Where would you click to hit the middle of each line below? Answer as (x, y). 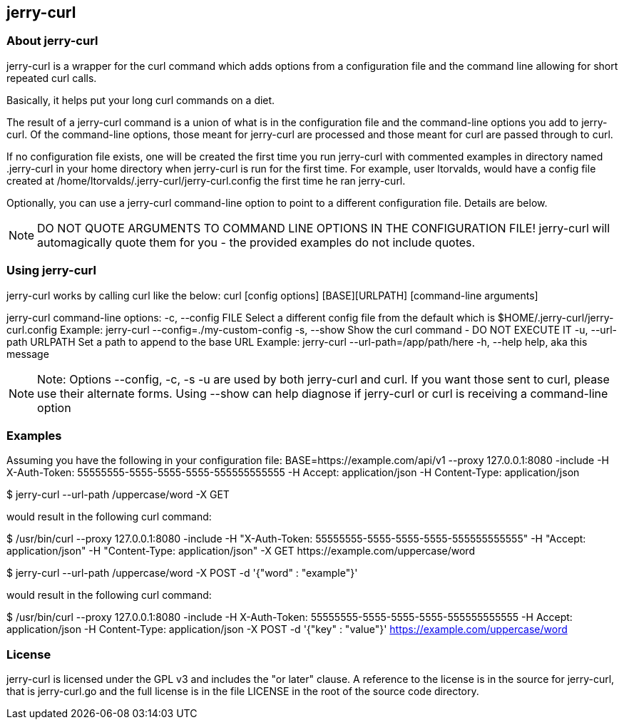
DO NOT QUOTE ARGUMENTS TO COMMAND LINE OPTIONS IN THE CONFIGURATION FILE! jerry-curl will (324, 228)
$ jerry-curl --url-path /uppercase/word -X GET (118, 495)
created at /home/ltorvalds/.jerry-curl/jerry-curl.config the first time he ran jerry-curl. (206, 180)
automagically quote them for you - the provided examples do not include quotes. (256, 242)
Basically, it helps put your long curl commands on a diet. (141, 100)
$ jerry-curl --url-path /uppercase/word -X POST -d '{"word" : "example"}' (182, 573)
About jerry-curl (52, 41)
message (28, 354)
